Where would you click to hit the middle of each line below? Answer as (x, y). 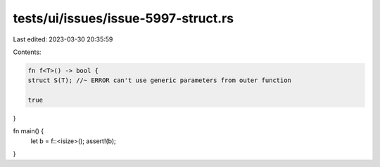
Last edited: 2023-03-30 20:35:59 (63, 39)
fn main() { (28, 131)
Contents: (27, 52)
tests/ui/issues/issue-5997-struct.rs (123, 18)
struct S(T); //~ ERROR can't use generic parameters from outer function (160, 80)
